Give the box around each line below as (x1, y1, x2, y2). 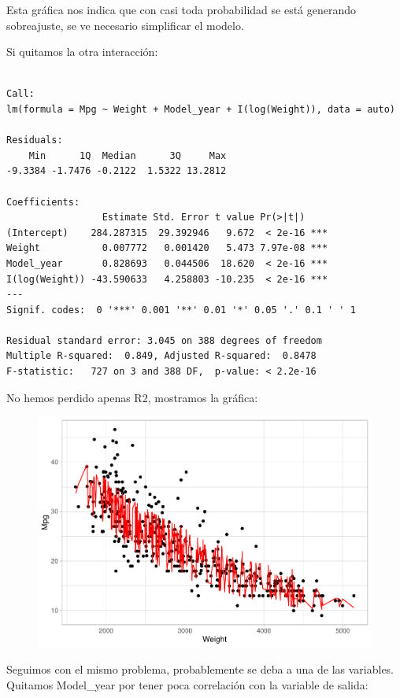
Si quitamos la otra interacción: (6, 43, 158, 60)
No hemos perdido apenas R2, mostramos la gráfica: (6, 389, 258, 405)
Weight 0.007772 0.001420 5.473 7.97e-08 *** (6, 242, 328, 254)
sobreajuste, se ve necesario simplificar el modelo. (6, 17, 244, 33)
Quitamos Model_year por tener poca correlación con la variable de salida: (6, 676, 369, 692)
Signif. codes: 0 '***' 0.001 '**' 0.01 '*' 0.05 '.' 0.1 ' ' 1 (6, 304, 356, 316)
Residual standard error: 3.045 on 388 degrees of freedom (6, 334, 322, 346)
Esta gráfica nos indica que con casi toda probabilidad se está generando (6, 2, 357, 17)
